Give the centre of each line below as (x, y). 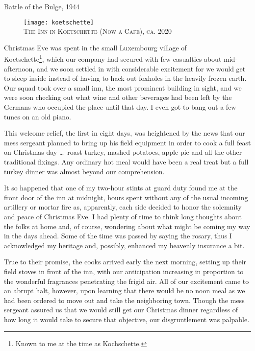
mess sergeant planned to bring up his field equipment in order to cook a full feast (127, 142)
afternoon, (19, 68)
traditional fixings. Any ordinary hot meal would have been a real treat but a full (126, 162)
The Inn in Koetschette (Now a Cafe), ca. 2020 (98, 31)
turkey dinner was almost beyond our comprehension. (84, 171)
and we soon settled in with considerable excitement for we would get (141, 68)
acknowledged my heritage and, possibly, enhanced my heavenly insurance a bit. (124, 245)
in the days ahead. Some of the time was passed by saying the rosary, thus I (118, 236)
